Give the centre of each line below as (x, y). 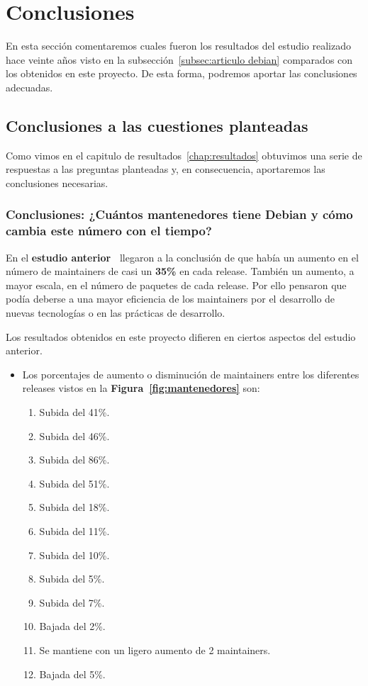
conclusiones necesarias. (57, 182)
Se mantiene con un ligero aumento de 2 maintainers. (155, 650)
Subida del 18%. (74, 507)
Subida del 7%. (72, 602)
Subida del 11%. (74, 530)
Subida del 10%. (74, 555)
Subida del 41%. (74, 411)
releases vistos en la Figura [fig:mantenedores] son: (141, 388)
